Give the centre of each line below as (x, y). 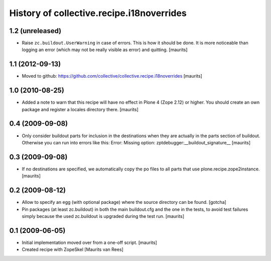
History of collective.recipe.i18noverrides (98, 13)
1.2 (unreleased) (35, 31)
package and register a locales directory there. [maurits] (80, 109)
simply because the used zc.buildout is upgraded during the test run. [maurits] (103, 216)
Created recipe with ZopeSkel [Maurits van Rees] (73, 249)
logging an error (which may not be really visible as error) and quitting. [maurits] (105, 50)
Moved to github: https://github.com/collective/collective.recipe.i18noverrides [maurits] (112, 76)
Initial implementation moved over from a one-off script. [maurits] (90, 242)
